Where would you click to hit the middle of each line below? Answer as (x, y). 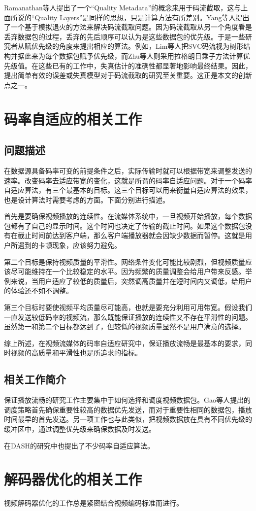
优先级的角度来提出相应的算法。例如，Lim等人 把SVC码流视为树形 (137, 46)
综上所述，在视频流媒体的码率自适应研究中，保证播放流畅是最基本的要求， (125, 343)
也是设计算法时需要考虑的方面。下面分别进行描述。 (87, 199)
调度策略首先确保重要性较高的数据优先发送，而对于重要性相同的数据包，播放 (128, 409)
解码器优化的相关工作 (73, 479)
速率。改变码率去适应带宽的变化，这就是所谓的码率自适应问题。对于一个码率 (128, 180)
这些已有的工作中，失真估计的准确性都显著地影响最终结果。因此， (145, 65)
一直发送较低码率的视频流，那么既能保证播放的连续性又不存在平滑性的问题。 (128, 317)
